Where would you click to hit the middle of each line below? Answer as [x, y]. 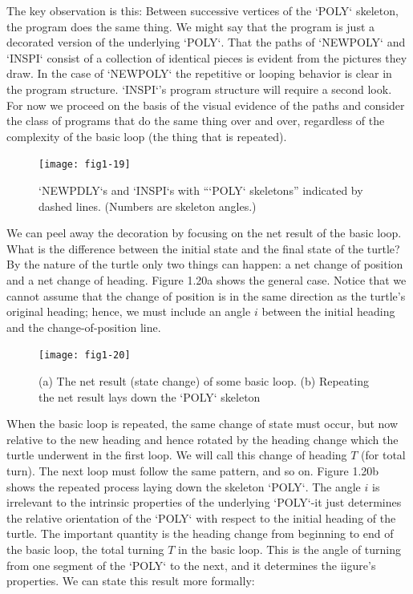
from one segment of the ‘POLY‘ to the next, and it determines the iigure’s [191, 565]
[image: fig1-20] [85, 356]
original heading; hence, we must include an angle [129, 311]
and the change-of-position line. [84, 327]
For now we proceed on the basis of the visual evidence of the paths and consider [206, 105]
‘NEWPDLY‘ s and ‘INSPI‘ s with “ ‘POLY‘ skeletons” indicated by [201, 190]
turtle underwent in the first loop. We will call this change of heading [177, 455]
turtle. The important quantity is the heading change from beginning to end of [200, 533]
